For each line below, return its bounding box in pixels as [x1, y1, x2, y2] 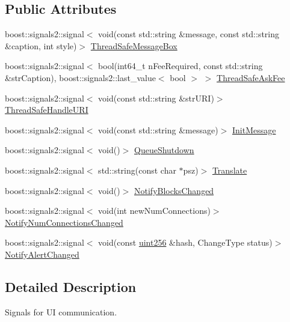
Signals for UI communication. [5, 305, 117, 318]
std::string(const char [98, 163, 176, 176]
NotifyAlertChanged [5, 248, 79, 260]
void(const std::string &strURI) [98, 91, 214, 104]
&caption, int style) [5, 39, 77, 52]
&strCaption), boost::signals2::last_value [5, 71, 156, 84]
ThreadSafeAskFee [217, 71, 285, 84]
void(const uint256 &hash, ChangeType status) [98, 236, 273, 249]
